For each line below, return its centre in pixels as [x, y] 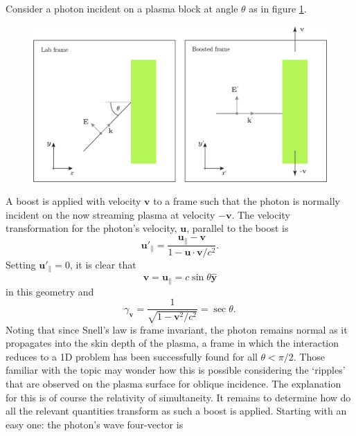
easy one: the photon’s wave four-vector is [95, 424]
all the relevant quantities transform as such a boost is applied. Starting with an [176, 411]
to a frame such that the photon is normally [247, 201]
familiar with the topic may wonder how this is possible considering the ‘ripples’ [176, 370]
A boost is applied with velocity [73, 201]
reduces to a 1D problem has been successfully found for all [132, 356]
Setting [21, 264]
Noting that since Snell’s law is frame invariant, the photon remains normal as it [177, 329]
